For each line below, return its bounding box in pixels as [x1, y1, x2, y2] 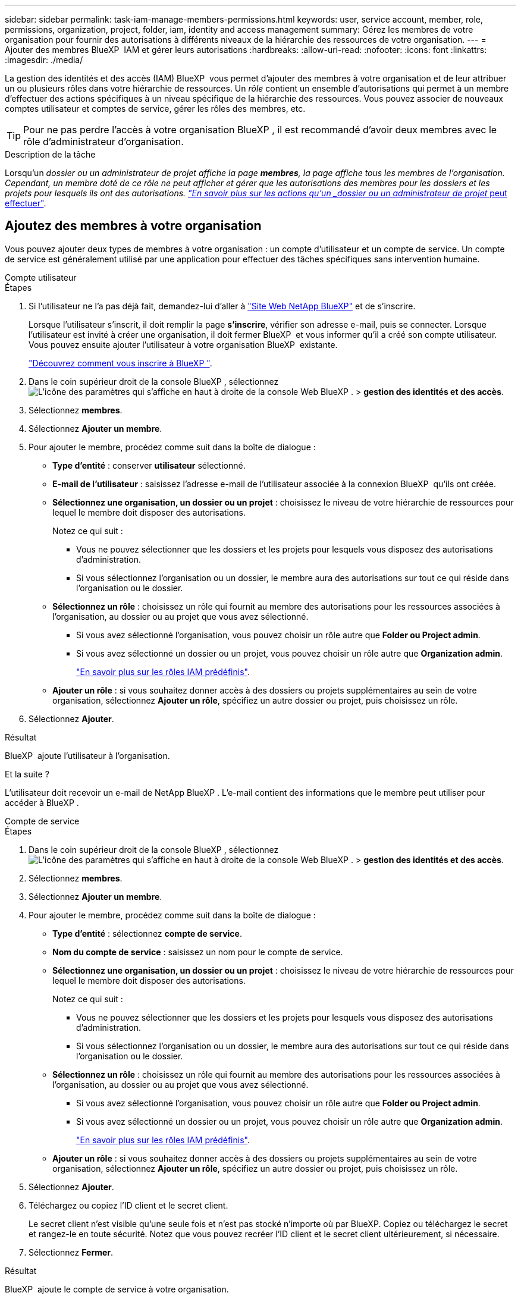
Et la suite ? [5, 768, 49, 779]
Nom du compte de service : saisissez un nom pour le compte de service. [52, 946, 343, 957]
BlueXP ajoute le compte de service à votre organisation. [5, 1284, 229, 1294]
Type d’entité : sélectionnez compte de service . [52, 928, 242, 939]
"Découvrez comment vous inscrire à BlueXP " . [29, 357, 212, 368]
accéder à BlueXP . [5, 797, 79, 808]
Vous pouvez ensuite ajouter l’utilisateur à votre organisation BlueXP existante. [29, 339, 338, 350]
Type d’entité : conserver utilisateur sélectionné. [52, 460, 246, 470]
